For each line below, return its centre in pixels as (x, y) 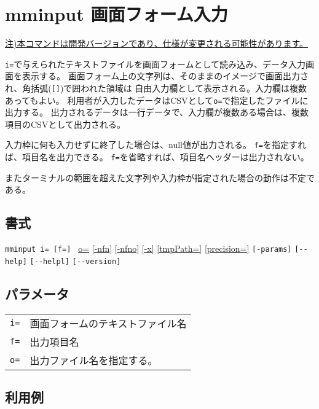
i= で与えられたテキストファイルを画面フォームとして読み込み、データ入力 (156, 64)
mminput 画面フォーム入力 (116, 14)
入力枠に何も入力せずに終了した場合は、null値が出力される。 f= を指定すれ (156, 145)
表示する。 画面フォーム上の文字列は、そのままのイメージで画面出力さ (165, 76)
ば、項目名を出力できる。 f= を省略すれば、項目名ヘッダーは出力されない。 (157, 157)
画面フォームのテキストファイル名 (108, 323)
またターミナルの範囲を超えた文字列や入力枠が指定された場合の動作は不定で (160, 177)
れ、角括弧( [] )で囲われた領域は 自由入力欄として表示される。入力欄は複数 (156, 88)
